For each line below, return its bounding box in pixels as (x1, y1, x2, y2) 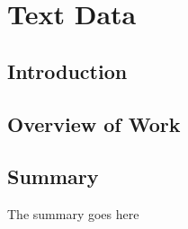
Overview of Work (7, 110, 181, 137)
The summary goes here (7, 205, 139, 224)
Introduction (7, 57, 128, 84)
